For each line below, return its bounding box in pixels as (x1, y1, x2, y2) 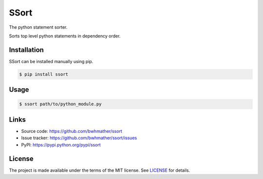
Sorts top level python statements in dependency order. (9, 33, 121, 39)
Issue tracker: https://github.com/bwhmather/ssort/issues (21, 135, 137, 141)
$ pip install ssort (19, 71, 68, 77)
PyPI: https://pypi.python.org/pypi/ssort (21, 142, 101, 147)
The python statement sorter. (9, 24, 68, 30)
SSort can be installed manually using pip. (9, 58, 94, 64)
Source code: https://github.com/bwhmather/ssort (21, 128, 123, 134)
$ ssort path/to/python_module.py (19, 101, 102, 107)
